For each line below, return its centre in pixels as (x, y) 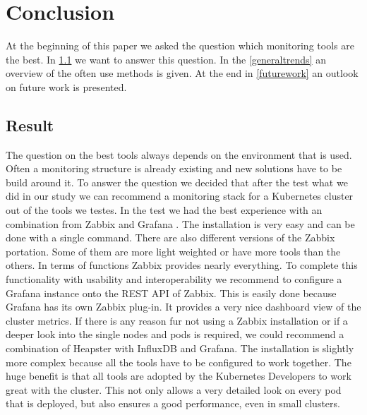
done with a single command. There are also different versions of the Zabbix (170, 237)
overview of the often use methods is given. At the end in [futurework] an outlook (182, 73)
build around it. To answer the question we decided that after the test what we (177, 182)
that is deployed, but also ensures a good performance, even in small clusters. (173, 403)
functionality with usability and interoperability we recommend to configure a (174, 279)
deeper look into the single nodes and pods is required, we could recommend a (175, 334)
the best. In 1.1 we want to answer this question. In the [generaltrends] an (166, 59)
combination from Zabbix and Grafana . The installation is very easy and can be (180, 223)
